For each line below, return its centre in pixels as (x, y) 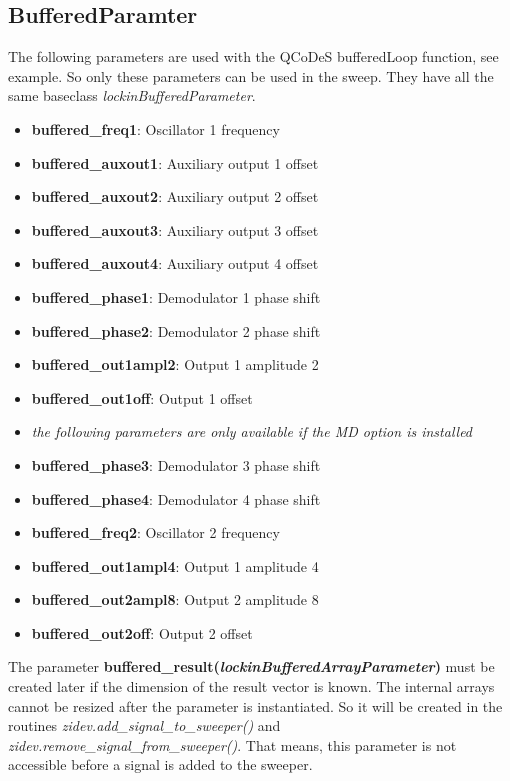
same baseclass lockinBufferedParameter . (132, 95)
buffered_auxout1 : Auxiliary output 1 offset (175, 162)
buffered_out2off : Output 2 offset (142, 632)
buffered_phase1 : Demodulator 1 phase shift (176, 296)
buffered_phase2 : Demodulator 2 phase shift (176, 330)
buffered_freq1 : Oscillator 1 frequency (155, 128)
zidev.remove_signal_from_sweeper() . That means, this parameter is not (232, 744)
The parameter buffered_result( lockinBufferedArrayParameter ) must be (251, 666)
